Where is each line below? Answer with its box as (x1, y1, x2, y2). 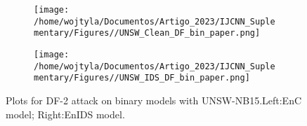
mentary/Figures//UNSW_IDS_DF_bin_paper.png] (34, 73, 250, 83)
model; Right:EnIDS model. (6, 106, 125, 121)
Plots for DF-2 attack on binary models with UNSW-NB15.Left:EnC (6, 92, 302, 107)
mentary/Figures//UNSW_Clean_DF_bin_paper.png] (34, 28, 261, 38)
